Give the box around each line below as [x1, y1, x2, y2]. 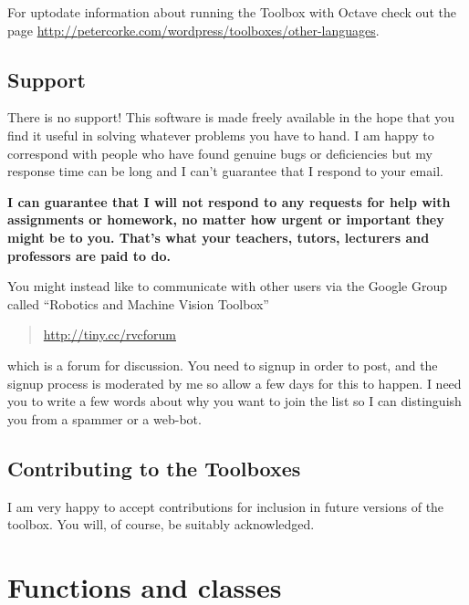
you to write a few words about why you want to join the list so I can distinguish [7, 391, 462, 411]
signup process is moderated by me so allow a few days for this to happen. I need [7, 373, 462, 392]
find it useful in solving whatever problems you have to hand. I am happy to [7, 125, 434, 144]
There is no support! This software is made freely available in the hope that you [7, 108, 455, 127]
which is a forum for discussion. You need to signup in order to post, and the [7, 355, 438, 374]
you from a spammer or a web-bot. [7, 409, 202, 428]
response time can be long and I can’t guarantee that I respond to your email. [7, 162, 443, 181]
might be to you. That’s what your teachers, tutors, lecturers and [7, 227, 430, 246]
